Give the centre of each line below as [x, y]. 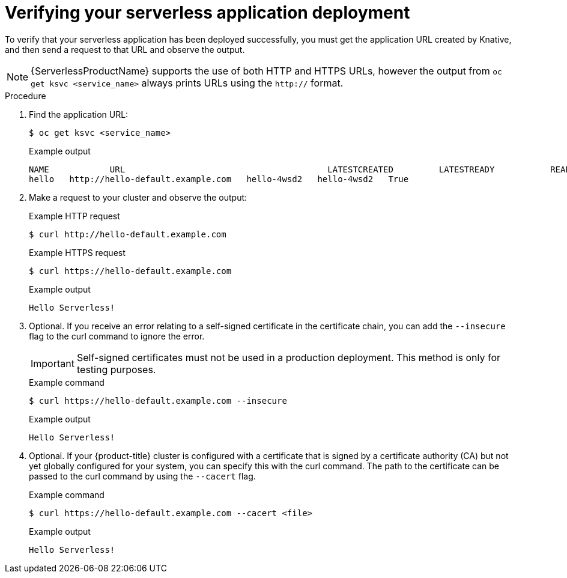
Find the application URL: [79, 114]
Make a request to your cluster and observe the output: [138, 197]
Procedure [26, 96]
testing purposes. [116, 369]
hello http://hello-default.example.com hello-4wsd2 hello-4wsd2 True [219, 179]
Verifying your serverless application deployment [208, 13]
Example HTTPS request [77, 252]
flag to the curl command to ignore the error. [117, 336]
